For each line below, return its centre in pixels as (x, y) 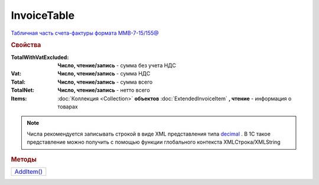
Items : (19, 98)
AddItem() (28, 171)
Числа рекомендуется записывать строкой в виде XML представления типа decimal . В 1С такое (149, 134)
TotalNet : (23, 90)
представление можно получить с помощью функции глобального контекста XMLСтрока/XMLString (154, 142)
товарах (68, 107)
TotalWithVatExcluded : (40, 57)
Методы (24, 159)
